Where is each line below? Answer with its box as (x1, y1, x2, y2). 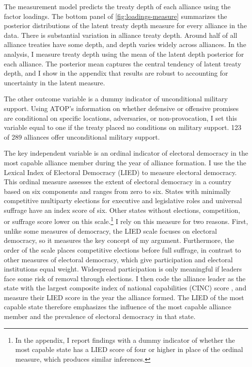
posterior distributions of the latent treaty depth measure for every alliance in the (4, 20, 247, 31)
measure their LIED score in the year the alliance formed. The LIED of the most (4, 292, 244, 302)
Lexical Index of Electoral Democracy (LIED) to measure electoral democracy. (4, 167, 237, 177)
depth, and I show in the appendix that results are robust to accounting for (4, 68, 228, 78)
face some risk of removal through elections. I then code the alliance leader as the (4, 273, 246, 283)
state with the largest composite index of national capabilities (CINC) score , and (4, 283, 247, 293)
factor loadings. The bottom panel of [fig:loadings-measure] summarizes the (4, 11, 227, 21)
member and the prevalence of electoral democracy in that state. (4, 311, 196, 321)
